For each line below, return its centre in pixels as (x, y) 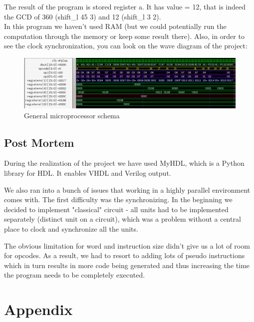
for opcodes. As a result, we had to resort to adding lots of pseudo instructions (125, 255)
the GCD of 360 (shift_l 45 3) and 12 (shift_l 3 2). (83, 16)
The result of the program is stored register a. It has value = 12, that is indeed (125, 6)
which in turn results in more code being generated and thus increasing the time (127, 265)
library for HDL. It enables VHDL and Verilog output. (88, 172)
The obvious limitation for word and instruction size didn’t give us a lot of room (127, 245)
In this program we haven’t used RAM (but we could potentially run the (115, 26)
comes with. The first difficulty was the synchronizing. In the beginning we (118, 199)
